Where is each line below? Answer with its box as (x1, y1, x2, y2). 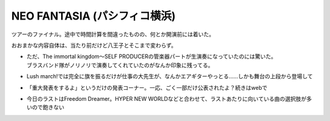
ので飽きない (31, 104, 64, 111)
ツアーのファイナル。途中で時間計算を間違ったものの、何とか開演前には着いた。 (11, 31, 215, 38)
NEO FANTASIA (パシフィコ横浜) (11, 9, 176, 23)
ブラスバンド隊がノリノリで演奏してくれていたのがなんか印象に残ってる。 (26, 61, 214, 68)
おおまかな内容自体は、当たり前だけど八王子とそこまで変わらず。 (11, 42, 177, 49)
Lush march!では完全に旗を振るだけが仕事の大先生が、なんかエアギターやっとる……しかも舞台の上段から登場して (26, 73, 313, 80)
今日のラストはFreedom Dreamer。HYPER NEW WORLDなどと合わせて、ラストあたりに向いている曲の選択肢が (26, 95, 307, 102)
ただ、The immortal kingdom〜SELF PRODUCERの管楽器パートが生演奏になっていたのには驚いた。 (26, 53, 277, 61)
